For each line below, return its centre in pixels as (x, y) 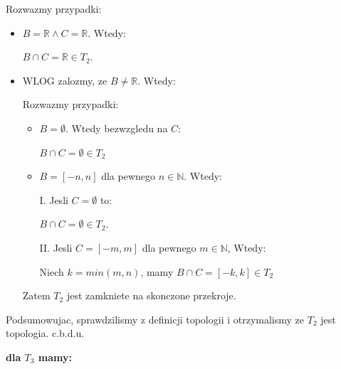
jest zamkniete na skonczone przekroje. (151, 295)
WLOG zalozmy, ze (65, 80)
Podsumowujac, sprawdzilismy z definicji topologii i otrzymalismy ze (155, 319)
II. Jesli (56, 247)
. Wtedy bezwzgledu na (116, 128)
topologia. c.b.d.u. (45, 333)
